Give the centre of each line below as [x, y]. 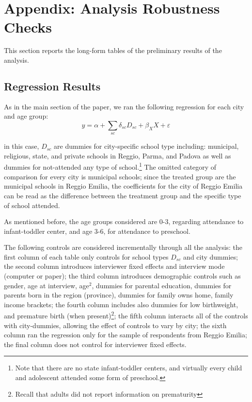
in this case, [22, 146]
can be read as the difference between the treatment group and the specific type [123, 195]
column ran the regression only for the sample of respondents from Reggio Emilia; [126, 335]
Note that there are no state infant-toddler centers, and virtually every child [129, 368]
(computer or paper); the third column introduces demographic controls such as [122, 276]
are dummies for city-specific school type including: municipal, [146, 146]
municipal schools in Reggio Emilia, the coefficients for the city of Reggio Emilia [123, 186]
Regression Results [52, 86]
